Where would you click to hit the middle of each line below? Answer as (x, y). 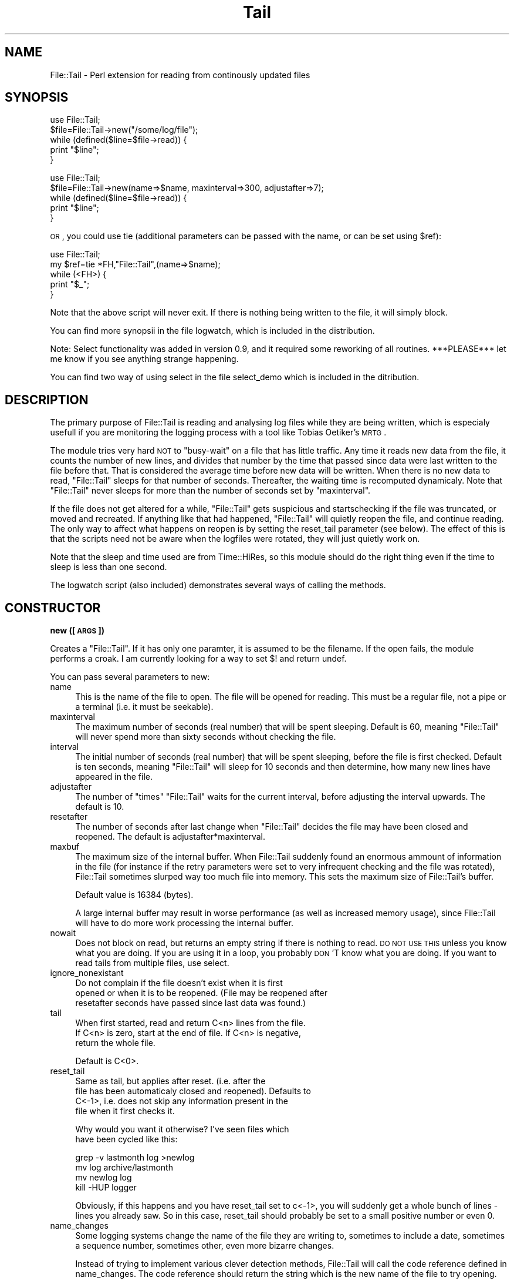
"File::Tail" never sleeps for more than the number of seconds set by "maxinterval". (210, 491)
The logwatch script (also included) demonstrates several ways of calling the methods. (218, 585)
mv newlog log (104, 1178)
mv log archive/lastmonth (124, 1168)
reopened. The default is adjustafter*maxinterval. (170, 837)
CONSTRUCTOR (53, 608)
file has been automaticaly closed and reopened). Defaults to (193, 1091)
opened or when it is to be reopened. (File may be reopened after (201, 993)
